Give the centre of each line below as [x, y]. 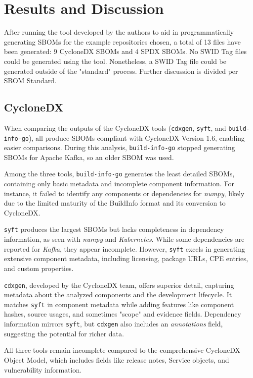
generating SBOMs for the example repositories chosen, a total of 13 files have [123, 41]
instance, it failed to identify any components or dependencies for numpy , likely [124, 193]
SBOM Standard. [30, 81]
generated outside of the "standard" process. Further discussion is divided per [121, 71]
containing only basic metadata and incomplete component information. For [119, 184]
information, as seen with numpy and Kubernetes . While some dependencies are [124, 239]
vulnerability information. [43, 369]
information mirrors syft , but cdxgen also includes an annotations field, [113, 324]
